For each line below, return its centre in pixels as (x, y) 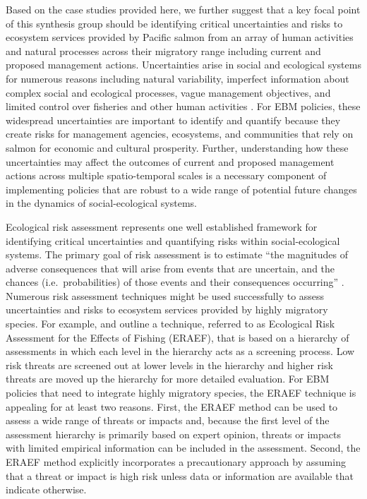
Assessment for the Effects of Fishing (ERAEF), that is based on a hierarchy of (178, 337)
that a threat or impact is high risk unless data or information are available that (180, 475)
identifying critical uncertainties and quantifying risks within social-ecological (173, 240)
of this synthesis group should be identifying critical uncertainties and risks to (174, 23)
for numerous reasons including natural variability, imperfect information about (178, 78)
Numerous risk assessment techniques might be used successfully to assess (165, 295)
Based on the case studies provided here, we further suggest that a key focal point (183, 9)
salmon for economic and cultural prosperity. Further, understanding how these (177, 147)
